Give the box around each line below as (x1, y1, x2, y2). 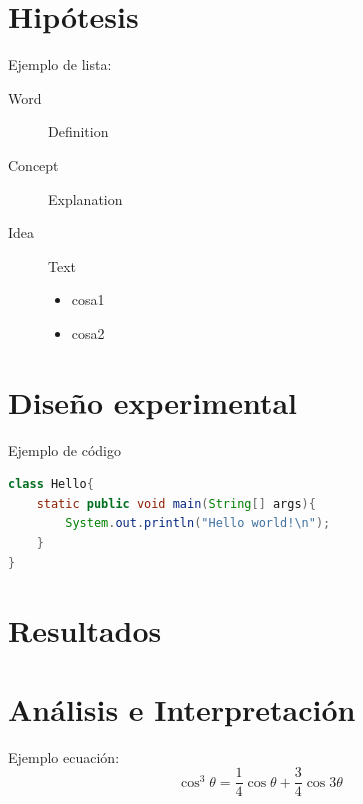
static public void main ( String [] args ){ (36, 496, 316, 511)
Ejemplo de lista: (8, 54, 112, 75)
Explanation (48, 188, 123, 209)
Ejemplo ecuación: (8, 746, 120, 767)
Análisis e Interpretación (8, 688, 356, 729)
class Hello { (8, 477, 94, 492)
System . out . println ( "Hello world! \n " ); (65, 516, 331, 531)
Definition (48, 121, 109, 142)
